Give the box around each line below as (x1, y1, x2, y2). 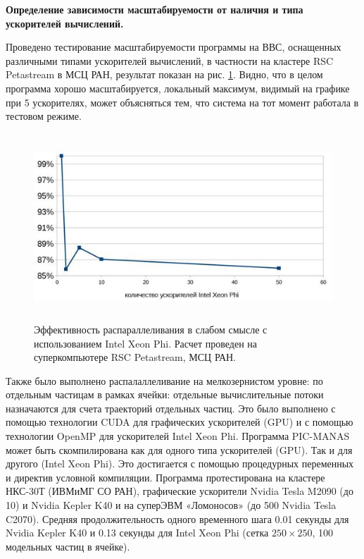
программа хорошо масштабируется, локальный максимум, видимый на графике (6, 80, 350, 95)
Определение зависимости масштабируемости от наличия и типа (6, 2, 303, 16)
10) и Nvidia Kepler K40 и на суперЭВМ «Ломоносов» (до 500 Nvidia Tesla (6, 498, 337, 512)
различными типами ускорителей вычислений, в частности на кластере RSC (6, 53, 334, 68)
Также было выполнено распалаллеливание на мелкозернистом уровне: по (6, 373, 323, 388)
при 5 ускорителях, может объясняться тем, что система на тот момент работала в (6, 94, 359, 109)
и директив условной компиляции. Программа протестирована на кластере (6, 469, 325, 484)
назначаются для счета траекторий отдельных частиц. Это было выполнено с (6, 400, 336, 415)
